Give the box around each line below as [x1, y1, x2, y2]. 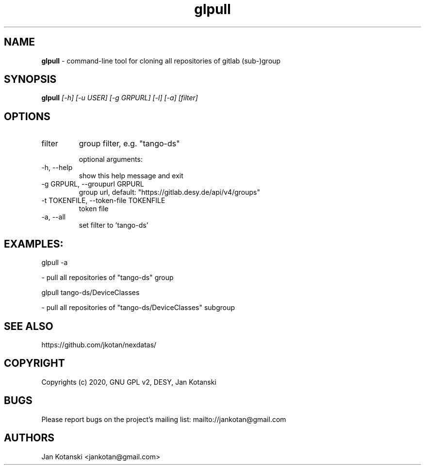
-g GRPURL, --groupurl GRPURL [41, 180, 144, 188]
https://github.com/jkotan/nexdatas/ [41, 340, 157, 349]
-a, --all [41, 213, 66, 221]
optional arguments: [79, 155, 143, 164]
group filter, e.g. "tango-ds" [79, 139, 180, 149]
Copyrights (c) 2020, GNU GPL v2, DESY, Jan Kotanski [41, 377, 216, 386]
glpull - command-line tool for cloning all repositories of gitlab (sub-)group [41, 56, 281, 65]
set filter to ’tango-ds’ [79, 221, 148, 230]
